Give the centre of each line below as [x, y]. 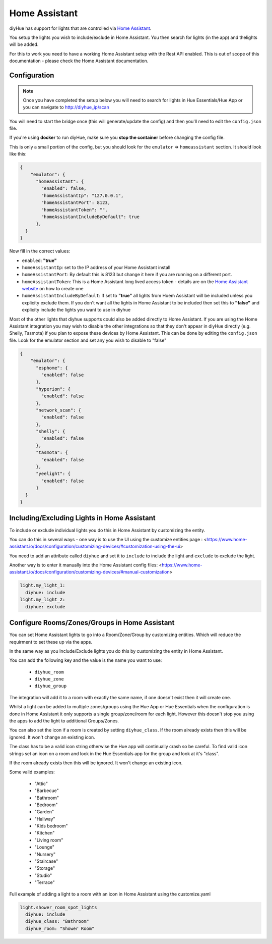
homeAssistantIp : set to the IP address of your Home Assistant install [96, 267]
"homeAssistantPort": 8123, [76, 203]
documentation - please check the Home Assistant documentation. [79, 61]
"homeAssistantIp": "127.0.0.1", [82, 195]
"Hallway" [45, 819]
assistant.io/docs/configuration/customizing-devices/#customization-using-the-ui [95, 546]
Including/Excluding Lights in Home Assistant [82, 518]
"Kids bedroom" [51, 826]
